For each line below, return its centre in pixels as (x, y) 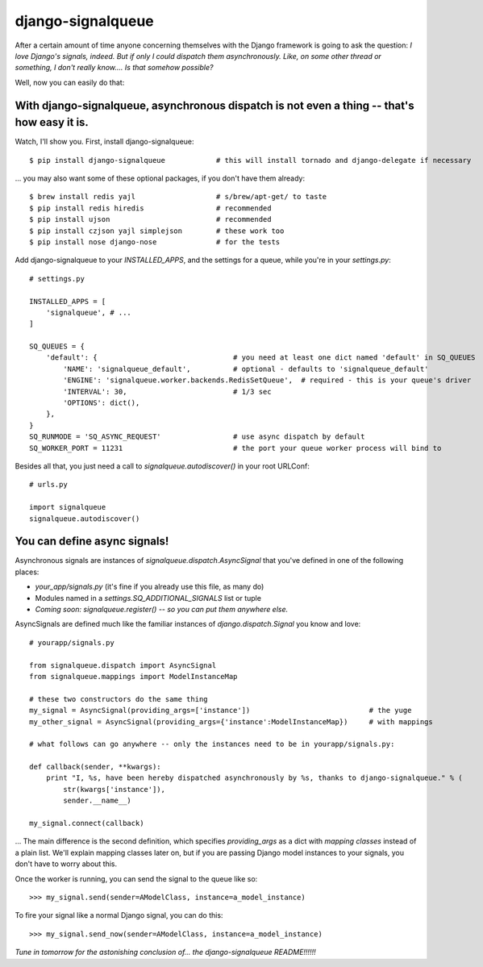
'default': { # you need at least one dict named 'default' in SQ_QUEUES (260, 358)
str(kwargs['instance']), (114, 789)
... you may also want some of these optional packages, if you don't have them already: (160, 178)
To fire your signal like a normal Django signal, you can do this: (119, 915)
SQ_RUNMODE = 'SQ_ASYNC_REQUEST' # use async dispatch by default (197, 437)
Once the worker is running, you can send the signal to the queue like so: (136, 878)
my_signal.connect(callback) (87, 823)
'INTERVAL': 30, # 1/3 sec (167, 392)
